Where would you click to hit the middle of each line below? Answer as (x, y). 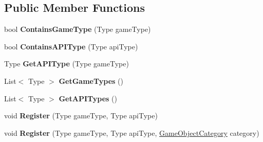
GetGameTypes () (91, 81)
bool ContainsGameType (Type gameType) (78, 29)
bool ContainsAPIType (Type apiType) (71, 46)
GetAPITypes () (88, 98)
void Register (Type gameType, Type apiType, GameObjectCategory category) (132, 132)
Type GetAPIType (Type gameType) (67, 64)
